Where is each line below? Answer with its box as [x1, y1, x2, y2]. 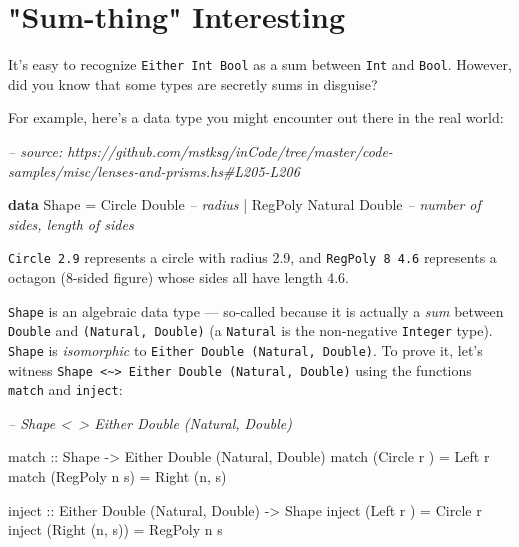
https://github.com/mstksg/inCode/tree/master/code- [67, 140, 393, 161]
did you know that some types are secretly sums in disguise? [8, 73, 378, 94]
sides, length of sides [8, 213, 134, 234]
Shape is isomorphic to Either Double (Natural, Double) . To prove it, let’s [8, 339, 483, 360]
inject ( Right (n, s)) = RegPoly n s [8, 519, 223, 540]
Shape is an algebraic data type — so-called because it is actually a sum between [8, 300, 504, 321]
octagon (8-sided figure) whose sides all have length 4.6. [8, 267, 349, 287]
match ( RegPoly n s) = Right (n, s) [8, 466, 227, 487]
